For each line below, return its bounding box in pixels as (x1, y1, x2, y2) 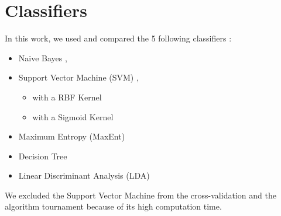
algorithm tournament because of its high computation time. (5, 200, 222, 212)
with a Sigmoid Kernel (32, 110, 114, 123)
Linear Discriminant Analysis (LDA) (18, 169, 150, 182)
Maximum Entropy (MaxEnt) (18, 130, 125, 142)
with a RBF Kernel (32, 90, 102, 103)
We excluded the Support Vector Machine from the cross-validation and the (5, 189, 276, 201)
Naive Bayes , (18, 51, 67, 64)
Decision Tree (18, 149, 67, 162)
